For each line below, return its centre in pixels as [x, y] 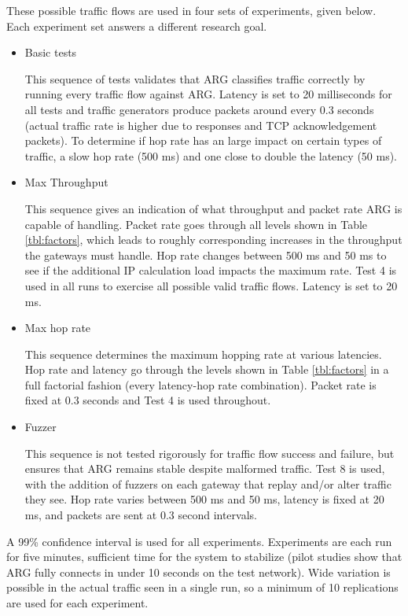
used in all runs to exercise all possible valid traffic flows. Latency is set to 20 [211, 285]
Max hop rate [58, 328]
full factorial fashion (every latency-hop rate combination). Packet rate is [200, 384]
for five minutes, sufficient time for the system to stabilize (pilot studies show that [204, 557]
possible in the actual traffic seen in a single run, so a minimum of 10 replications [202, 587]
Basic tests [51, 52]
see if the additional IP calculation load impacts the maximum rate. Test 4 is [211, 270]
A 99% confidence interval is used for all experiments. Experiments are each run [199, 541]
